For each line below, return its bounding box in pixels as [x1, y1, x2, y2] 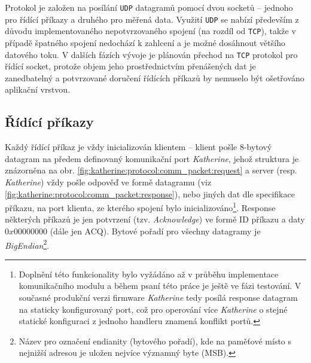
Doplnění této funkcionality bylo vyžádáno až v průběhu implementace [19, 267, 279, 280]
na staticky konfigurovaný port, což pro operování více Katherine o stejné [19, 303, 288, 315]
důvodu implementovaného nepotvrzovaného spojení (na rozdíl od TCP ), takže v [5, 25, 296, 37]
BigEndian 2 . [5, 237, 50, 251]
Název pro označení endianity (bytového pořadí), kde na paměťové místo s [19, 334, 292, 347]
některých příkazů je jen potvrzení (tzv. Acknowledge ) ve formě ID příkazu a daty [5, 213, 305, 225]
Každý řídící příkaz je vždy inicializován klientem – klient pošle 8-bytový [5, 141, 272, 153]
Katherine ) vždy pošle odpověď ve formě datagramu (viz [5, 175, 212, 188]
